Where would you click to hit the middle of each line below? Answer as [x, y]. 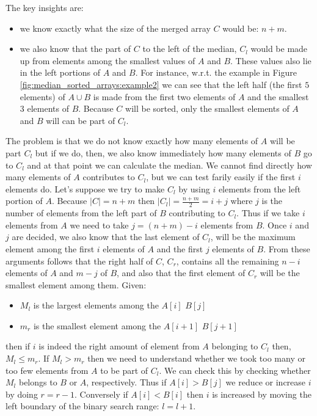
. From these [287, 248]
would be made [279, 49]
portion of [24, 201]
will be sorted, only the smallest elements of [207, 108]
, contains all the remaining [228, 261]
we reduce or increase [266, 382]
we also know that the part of [75, 49]
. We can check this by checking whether [235, 370]
